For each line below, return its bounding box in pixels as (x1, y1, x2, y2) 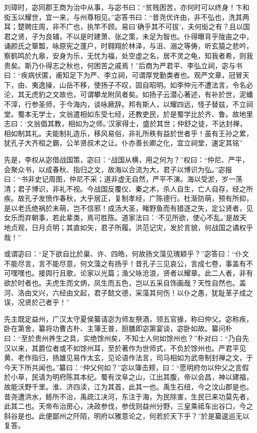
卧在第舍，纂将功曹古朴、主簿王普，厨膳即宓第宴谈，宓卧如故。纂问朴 (4, 323, 232, 334)
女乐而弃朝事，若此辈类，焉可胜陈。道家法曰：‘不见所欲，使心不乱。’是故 (4, 212, 240, 223)
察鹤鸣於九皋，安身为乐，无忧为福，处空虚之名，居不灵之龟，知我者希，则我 (4, 50, 253, 60)
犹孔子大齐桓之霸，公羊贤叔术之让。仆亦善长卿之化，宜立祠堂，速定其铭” (4, 138, 243, 148)
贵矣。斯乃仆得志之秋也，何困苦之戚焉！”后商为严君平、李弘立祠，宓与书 (4, 60, 243, 70)
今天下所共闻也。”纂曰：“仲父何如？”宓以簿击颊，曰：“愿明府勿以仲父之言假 (4, 362, 249, 372)
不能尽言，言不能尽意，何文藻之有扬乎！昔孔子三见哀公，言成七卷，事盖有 (4, 258, 246, 268)
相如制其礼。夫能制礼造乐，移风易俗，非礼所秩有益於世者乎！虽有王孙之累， (4, 128, 253, 138)
